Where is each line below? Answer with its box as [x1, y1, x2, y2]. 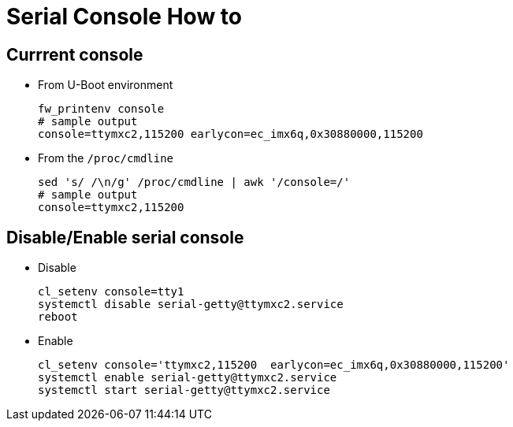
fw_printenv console [38, 102, 165, 116]
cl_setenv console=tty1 [38, 285, 184, 299]
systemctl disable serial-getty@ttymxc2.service [38, 298, 344, 311]
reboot [38, 310, 78, 324]
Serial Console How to [6, 3, 242, 30]
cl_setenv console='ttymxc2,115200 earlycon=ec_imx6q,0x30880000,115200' [38, 358, 510, 372]
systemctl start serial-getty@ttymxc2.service [38, 384, 330, 397]
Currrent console [6, 44, 143, 65]
